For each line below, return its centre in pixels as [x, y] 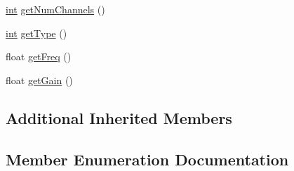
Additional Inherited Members [119, 117]
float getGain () [39, 80]
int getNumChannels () [55, 9]
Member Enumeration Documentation [147, 159]
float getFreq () [39, 56]
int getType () [36, 33]
